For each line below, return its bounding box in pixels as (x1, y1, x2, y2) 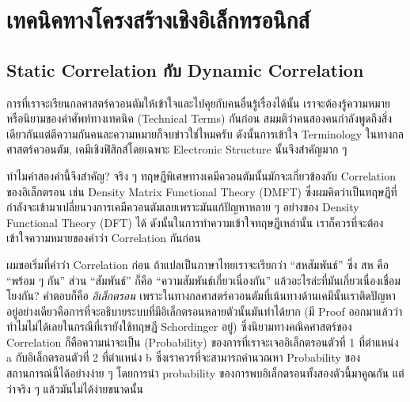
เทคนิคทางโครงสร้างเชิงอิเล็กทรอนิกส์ (6, 3, 310, 36)
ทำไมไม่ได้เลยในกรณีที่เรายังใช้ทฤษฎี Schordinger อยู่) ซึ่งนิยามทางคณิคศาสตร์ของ (6, 318, 352, 335)
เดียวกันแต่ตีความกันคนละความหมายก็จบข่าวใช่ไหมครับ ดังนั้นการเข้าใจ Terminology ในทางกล (6, 125, 404, 142)
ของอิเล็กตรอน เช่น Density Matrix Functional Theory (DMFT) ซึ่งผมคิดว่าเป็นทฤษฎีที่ (6, 183, 397, 199)
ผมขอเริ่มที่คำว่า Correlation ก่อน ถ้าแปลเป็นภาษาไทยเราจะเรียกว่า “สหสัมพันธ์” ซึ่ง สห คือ (6, 256, 389, 272)
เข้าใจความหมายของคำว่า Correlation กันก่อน (6, 229, 201, 246)
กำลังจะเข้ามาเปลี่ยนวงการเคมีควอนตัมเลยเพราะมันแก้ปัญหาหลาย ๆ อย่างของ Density (6, 199, 359, 215)
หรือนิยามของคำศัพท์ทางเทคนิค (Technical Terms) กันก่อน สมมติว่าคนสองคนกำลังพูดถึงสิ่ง (6, 110, 393, 127)
